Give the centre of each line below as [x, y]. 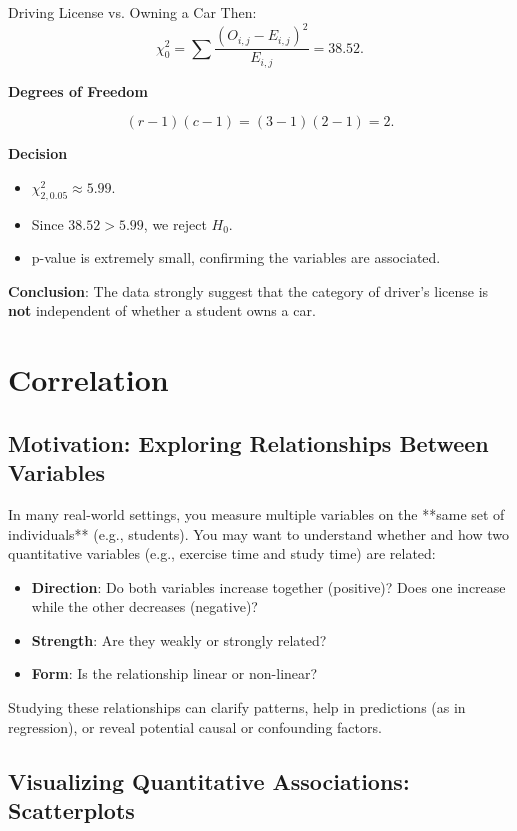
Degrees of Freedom [78, 90]
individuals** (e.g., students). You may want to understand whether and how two [258, 533]
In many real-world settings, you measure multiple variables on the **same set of [256, 513]
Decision [38, 153]
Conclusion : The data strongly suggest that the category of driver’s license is [248, 290]
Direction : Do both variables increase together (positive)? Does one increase [268, 586]
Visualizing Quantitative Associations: [209, 780]
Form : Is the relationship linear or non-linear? [174, 673]
